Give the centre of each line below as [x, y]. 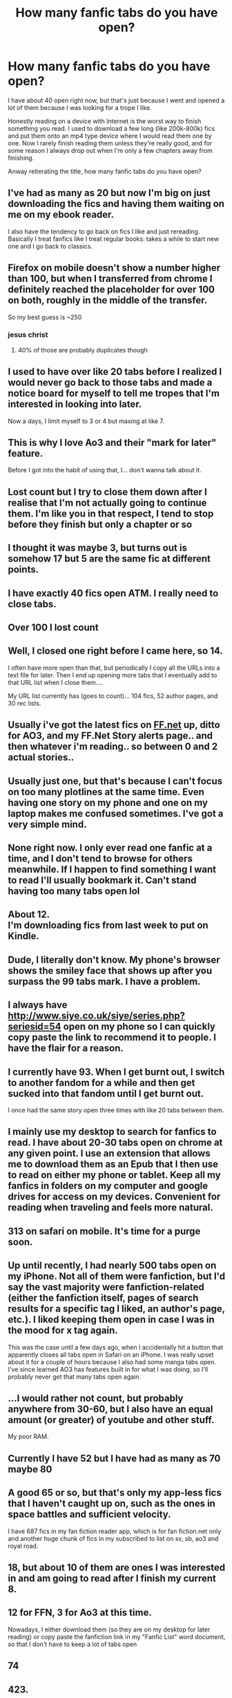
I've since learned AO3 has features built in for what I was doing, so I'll [108, 1369]
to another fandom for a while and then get [101, 1083]
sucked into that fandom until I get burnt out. [106, 1093]
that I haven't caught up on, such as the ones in [112, 1504]
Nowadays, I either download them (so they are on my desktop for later [109, 1629]
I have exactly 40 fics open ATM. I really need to [113, 593]
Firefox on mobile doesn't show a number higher [114, 268]
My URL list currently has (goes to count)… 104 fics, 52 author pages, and [113, 696]
